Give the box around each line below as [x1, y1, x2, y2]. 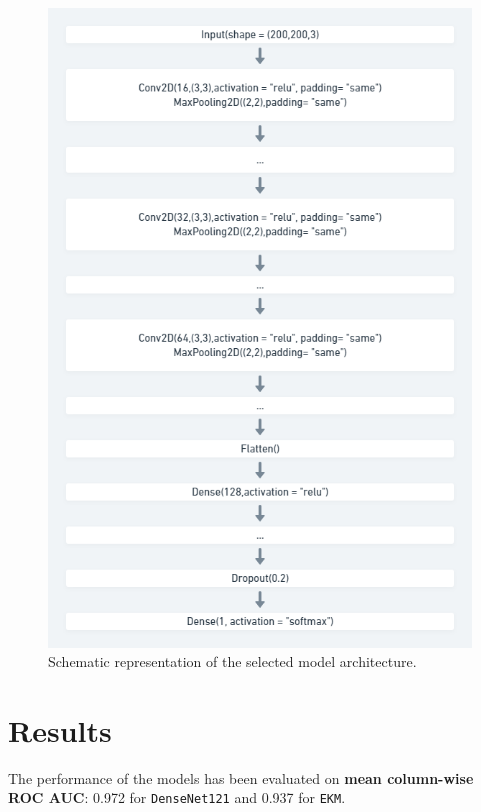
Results [8, 709, 112, 750]
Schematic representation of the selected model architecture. [48, 651, 417, 672]
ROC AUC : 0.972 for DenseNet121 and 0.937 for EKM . [8, 787, 346, 808]
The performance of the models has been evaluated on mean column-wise [8, 767, 474, 788]
